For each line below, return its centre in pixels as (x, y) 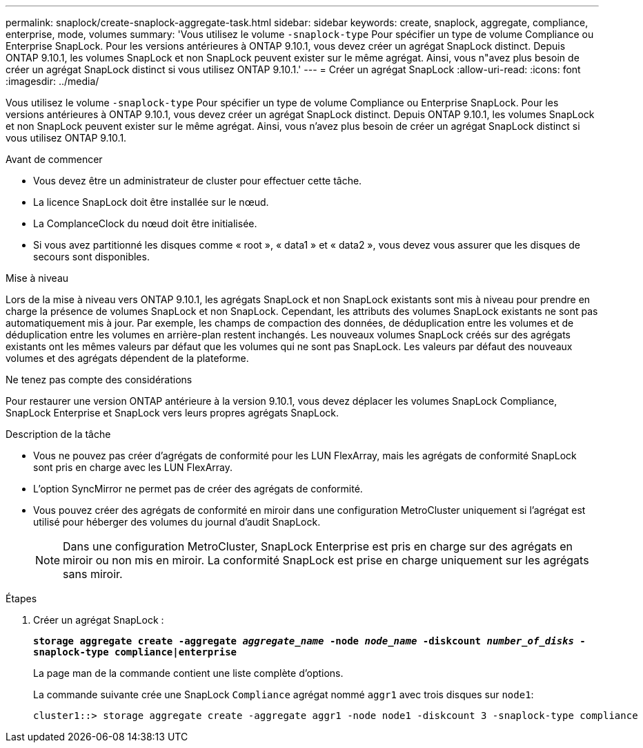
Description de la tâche (58, 434)
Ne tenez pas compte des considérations (99, 380)
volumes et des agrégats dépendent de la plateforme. (127, 358)
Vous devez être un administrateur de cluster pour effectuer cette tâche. (198, 181)
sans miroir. (93, 574)
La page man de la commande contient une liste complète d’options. (188, 673)
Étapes (21, 598)
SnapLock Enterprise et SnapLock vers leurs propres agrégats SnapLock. (172, 413)
